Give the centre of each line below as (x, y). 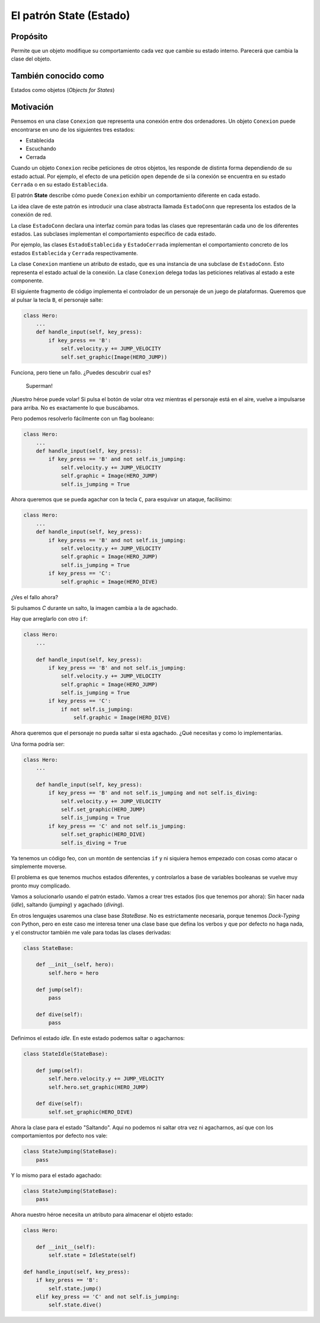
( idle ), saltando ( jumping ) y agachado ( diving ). (68, 905)
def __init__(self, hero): (75, 965)
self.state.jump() (75, 1288)
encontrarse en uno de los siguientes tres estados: (73, 129)
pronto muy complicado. (41, 885)
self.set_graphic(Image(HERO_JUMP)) (114, 357)
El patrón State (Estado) (71, 15)
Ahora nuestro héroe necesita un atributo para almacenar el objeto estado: (102, 1214)
